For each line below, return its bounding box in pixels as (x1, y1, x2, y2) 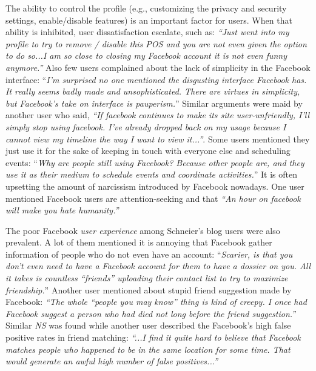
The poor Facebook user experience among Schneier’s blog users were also (5, 224, 280, 236)
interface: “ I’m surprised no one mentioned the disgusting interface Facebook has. (5, 73, 307, 85)
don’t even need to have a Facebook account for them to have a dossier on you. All (5, 259, 311, 272)
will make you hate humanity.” (5, 204, 119, 216)
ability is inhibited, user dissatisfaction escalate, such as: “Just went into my (5, 25, 289, 38)
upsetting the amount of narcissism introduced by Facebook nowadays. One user (5, 179, 304, 192)
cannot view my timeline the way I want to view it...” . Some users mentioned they (5, 132, 310, 145)
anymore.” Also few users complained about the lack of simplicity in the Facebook (5, 61, 311, 73)
